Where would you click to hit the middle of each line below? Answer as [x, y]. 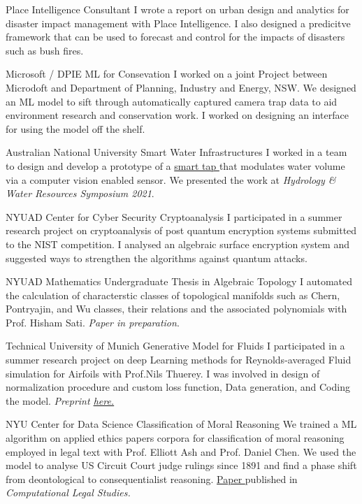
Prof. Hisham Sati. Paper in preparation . [93, 322]
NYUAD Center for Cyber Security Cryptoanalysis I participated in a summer [174, 216]
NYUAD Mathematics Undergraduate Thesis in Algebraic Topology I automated [179, 281]
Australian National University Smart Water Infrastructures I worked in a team [176, 152]
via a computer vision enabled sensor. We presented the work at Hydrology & [171, 179]
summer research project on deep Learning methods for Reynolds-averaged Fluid [179, 360]
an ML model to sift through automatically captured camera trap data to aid [172, 101]
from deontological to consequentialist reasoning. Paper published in [152, 478]
